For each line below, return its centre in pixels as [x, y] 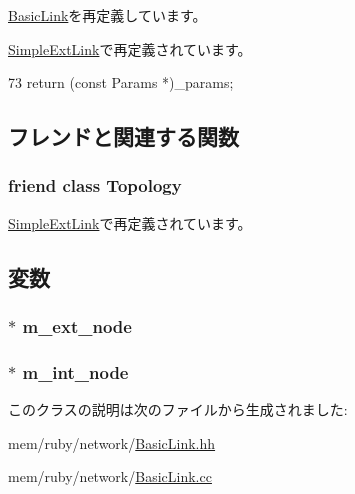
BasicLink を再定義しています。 [107, 15]
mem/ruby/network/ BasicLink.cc [110, 476]
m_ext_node [77, 326]
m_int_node [75, 371]
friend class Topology [95, 185]
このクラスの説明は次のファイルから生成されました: [178, 409]
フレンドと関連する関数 [123, 136]
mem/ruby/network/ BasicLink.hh [112, 442]
